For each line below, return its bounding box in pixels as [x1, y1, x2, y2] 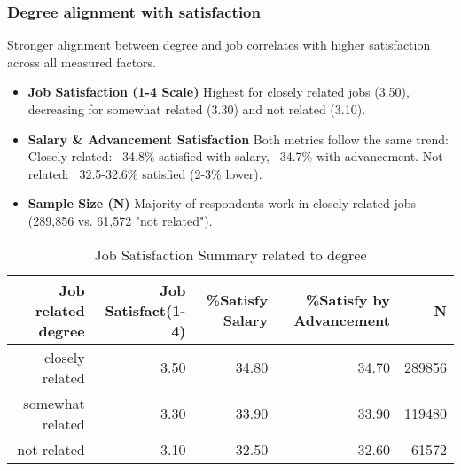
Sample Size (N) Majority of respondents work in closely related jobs [27, 194, 417, 212]
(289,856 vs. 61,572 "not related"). [27, 211, 213, 229]
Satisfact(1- [105, 299, 186, 320]
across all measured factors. [7, 52, 157, 71]
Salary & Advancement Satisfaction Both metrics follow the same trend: [27, 129, 449, 148]
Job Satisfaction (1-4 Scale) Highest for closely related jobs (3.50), [27, 82, 410, 101]
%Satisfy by [306, 290, 390, 311]
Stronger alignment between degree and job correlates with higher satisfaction [7, 35, 431, 54]
